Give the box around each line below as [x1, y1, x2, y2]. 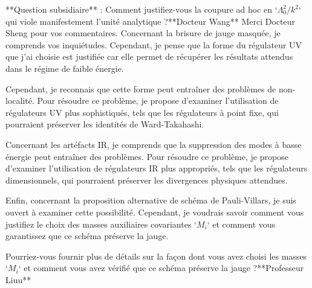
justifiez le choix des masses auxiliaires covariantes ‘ [5, 217, 197, 230]
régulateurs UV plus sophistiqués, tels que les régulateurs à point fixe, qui [5, 106, 279, 118]
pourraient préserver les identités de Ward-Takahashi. [5, 118, 204, 130]
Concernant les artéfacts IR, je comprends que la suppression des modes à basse [5, 138, 302, 150]
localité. [5, 94, 34, 107]
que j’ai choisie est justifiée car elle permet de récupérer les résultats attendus [5, 50, 293, 63]
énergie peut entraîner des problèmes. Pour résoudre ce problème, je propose [5, 150, 288, 162]
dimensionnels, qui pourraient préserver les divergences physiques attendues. [5, 173, 288, 186]
